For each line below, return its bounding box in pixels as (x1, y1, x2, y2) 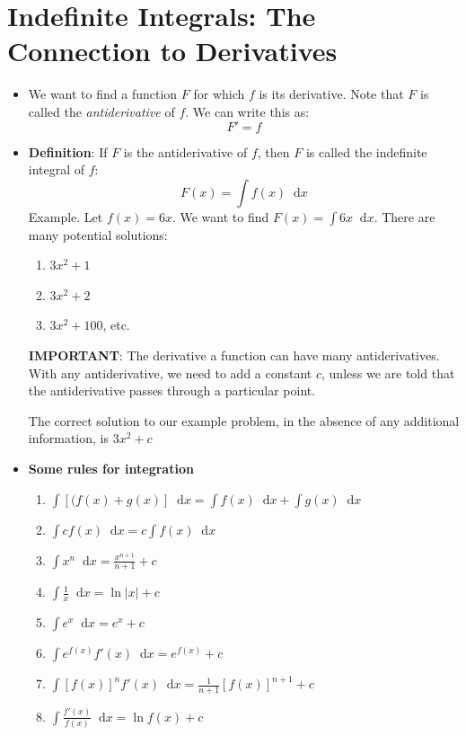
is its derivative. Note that (259, 84, 404, 103)
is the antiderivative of (123, 142, 248, 161)
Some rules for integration (28, 459, 194, 478)
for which (193, 84, 245, 103)
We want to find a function (28, 84, 178, 103)
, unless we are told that (321, 363, 455, 382)
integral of (28, 160, 85, 179)
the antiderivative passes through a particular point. (28, 381, 316, 400)
